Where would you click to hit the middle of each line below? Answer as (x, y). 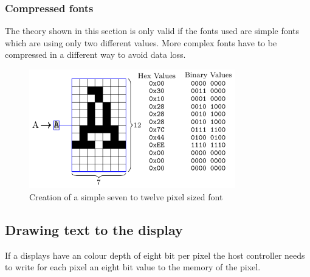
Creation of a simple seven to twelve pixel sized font (126, 197)
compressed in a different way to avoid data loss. (95, 54)
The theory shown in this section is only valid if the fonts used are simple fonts (152, 31)
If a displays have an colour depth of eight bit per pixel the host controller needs (155, 255)
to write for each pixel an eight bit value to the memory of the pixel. (133, 267)
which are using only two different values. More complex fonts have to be (141, 42)
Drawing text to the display (94, 230)
